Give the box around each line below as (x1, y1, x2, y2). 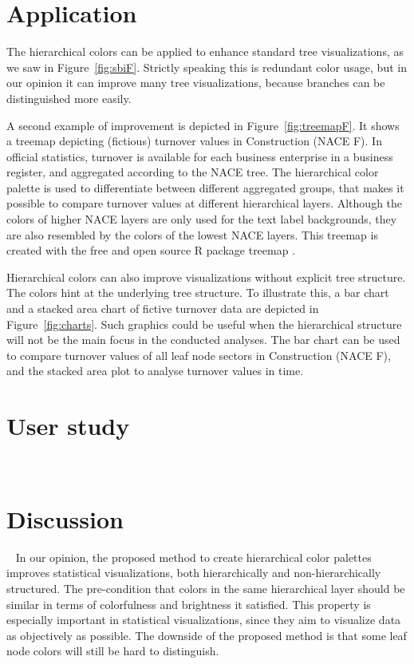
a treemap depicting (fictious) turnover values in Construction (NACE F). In (6, 132, 382, 149)
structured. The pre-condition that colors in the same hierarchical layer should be (6, 580, 405, 597)
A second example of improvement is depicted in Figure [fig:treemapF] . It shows (6, 117, 400, 133)
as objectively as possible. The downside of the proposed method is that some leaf (6, 626, 407, 643)
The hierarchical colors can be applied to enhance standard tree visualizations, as (6, 43, 404, 60)
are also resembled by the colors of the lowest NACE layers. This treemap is (6, 226, 378, 243)
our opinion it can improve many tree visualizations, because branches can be (6, 74, 385, 91)
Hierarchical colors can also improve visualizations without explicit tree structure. (6, 268, 406, 285)
